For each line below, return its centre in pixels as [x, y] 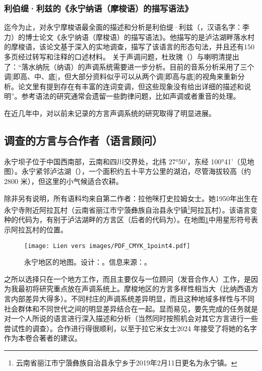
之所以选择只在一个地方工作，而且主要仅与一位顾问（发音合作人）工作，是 [127, 279]
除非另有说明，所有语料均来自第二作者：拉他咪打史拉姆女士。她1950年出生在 [131, 198]
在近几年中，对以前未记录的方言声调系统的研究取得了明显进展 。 [110, 113]
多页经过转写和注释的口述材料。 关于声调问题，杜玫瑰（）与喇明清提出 [122, 56]
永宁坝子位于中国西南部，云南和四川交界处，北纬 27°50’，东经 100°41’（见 [126, 161]
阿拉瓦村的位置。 [39, 229]
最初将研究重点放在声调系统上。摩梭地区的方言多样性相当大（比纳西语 [134, 289]
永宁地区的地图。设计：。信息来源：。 [88, 262]
